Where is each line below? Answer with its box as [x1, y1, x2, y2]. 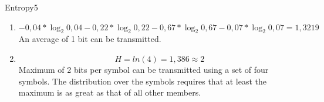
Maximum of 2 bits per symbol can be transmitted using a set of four [18, 63, 269, 75]
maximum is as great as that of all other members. [18, 86, 201, 99]
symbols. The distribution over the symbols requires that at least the [18, 75, 267, 87]
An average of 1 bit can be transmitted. [18, 33, 161, 45]
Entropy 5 [5, 1, 38, 13]
